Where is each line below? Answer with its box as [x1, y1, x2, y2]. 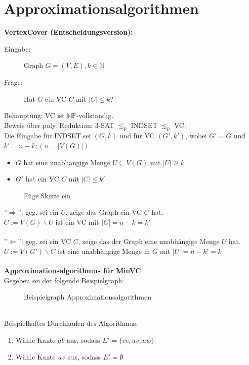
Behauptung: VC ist [4, 110, 65, 121]
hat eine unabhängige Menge [23, 157, 110, 167]
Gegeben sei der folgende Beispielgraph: [4, 275, 124, 285]
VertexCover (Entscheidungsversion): [4, 27, 133, 37]
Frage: [4, 76, 23, 87]
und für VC [120, 130, 155, 141]
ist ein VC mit [55, 217, 99, 227]
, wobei [185, 130, 207, 141]
